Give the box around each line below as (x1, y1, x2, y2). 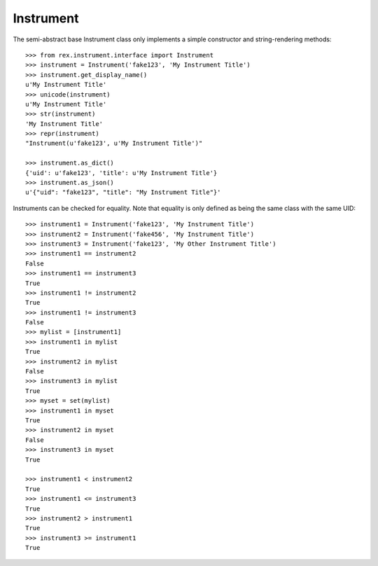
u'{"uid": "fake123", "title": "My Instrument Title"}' (25, 188, 221, 196)
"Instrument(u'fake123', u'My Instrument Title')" (25, 139, 203, 147)
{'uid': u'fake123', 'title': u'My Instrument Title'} (25, 169, 218, 177)
